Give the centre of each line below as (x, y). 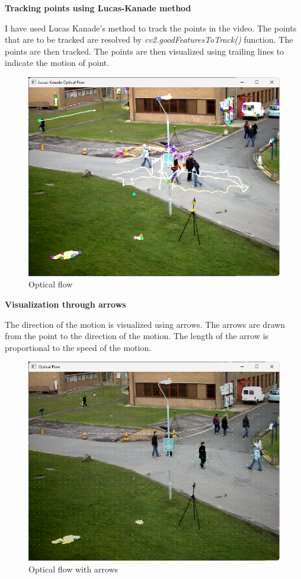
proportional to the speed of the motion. (78, 347)
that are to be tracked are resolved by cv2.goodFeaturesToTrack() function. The (149, 39)
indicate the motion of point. (57, 63)
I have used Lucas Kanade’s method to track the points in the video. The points (151, 28)
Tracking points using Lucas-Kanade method (98, 8)
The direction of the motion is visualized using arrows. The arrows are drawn (145, 324)
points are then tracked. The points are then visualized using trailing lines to (145, 51)
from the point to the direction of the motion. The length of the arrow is (137, 336)
